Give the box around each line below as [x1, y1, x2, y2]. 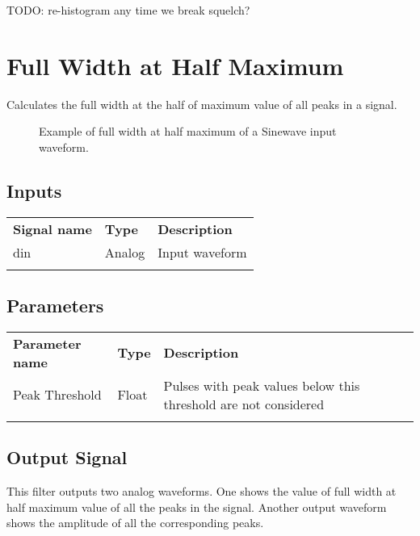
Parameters [6, 293, 104, 318]
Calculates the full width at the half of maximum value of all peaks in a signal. [6, 95, 397, 112]
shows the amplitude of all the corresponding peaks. [6, 514, 264, 531]
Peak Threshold [13, 385, 102, 404]
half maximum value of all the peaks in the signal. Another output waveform [6, 498, 387, 515]
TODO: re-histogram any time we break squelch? [6, 2, 250, 18]
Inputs [6, 178, 62, 203]
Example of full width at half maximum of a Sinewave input [39, 123, 337, 140]
